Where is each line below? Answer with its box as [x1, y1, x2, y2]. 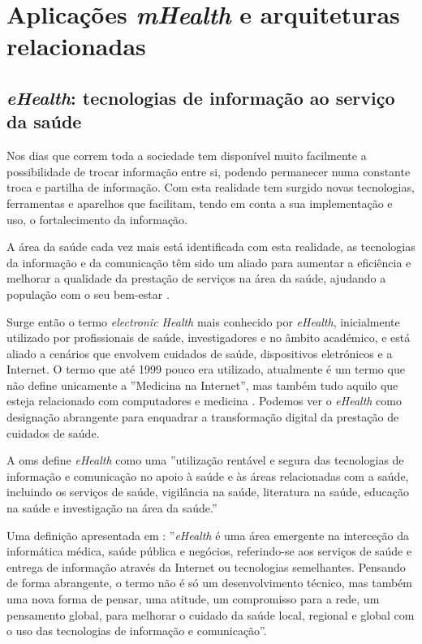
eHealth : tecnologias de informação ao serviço [6, 84, 395, 110]
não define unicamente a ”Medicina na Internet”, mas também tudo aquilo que [6, 376, 398, 393]
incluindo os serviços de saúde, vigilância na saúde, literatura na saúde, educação [6, 483, 410, 500]
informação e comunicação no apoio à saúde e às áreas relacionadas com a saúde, [6, 467, 409, 484]
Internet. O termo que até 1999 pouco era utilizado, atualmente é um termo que [6, 361, 405, 378]
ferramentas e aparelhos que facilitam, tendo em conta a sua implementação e [6, 194, 393, 211]
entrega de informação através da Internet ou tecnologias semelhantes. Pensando [6, 558, 406, 575]
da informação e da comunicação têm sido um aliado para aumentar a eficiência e [6, 253, 411, 270]
